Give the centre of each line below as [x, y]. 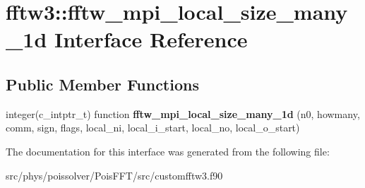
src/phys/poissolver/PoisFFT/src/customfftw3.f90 [114, 175]
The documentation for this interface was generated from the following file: [168, 151]
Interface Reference [151, 39]
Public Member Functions [102, 84]
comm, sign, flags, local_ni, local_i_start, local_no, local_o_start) [153, 128]
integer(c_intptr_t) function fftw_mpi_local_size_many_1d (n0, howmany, [183, 113]
